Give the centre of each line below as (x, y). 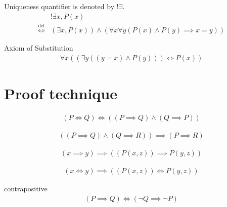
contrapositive (26, 189)
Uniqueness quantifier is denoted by (59, 6)
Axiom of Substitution (39, 48)
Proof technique (61, 93)
